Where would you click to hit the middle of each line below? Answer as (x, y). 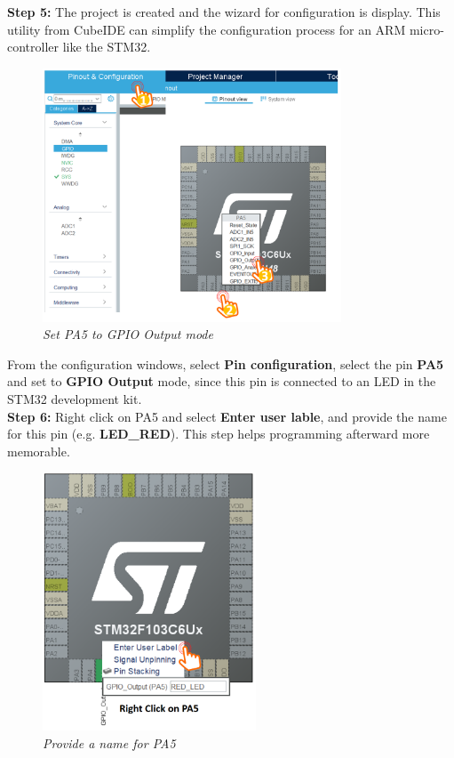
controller (33, 47)
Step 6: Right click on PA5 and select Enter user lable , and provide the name (227, 416)
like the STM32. (107, 47)
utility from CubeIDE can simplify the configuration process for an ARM (207, 29)
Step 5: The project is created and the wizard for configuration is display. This (224, 12)
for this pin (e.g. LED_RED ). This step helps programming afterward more (219, 434)
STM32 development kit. (75, 398)
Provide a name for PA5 (109, 742)
